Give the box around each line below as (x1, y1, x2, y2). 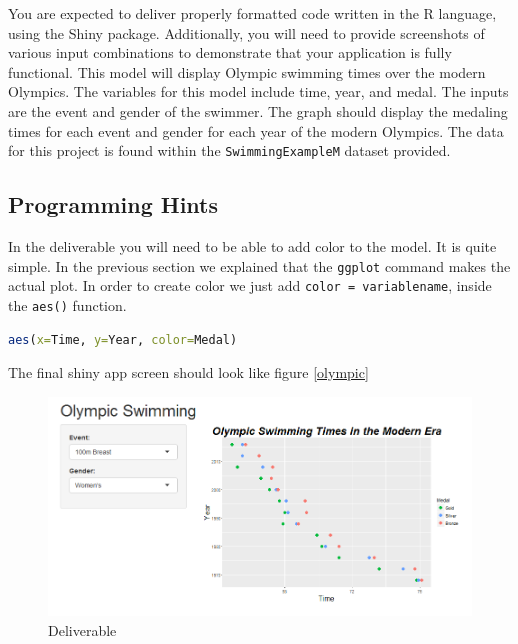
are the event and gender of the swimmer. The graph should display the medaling (8, 100, 508, 121)
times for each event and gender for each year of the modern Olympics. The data (8, 120, 504, 141)
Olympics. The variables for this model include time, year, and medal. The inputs (8, 81, 509, 102)
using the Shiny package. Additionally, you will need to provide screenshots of (8, 22, 485, 43)
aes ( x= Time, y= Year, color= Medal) (8, 332, 238, 347)
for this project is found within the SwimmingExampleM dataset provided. (8, 140, 451, 161)
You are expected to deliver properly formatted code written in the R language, (8, 3, 497, 23)
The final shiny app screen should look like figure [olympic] (8, 362, 369, 383)
